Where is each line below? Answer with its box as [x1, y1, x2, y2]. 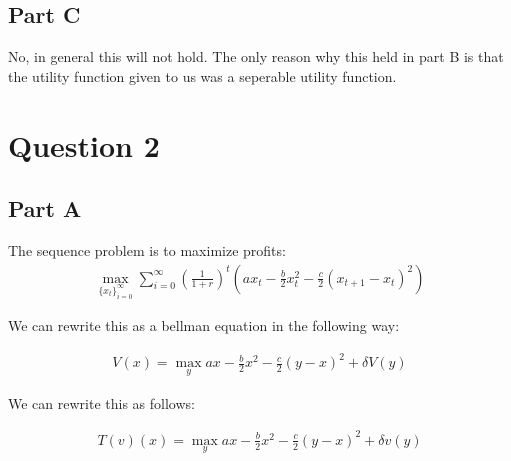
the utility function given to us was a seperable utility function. [8, 65, 397, 86]
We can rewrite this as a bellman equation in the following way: [8, 315, 400, 336]
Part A [8, 193, 82, 224]
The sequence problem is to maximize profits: [8, 239, 286, 260]
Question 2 [8, 124, 160, 165]
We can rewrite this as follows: [8, 392, 195, 413]
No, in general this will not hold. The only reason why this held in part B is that [8, 46, 504, 67]
